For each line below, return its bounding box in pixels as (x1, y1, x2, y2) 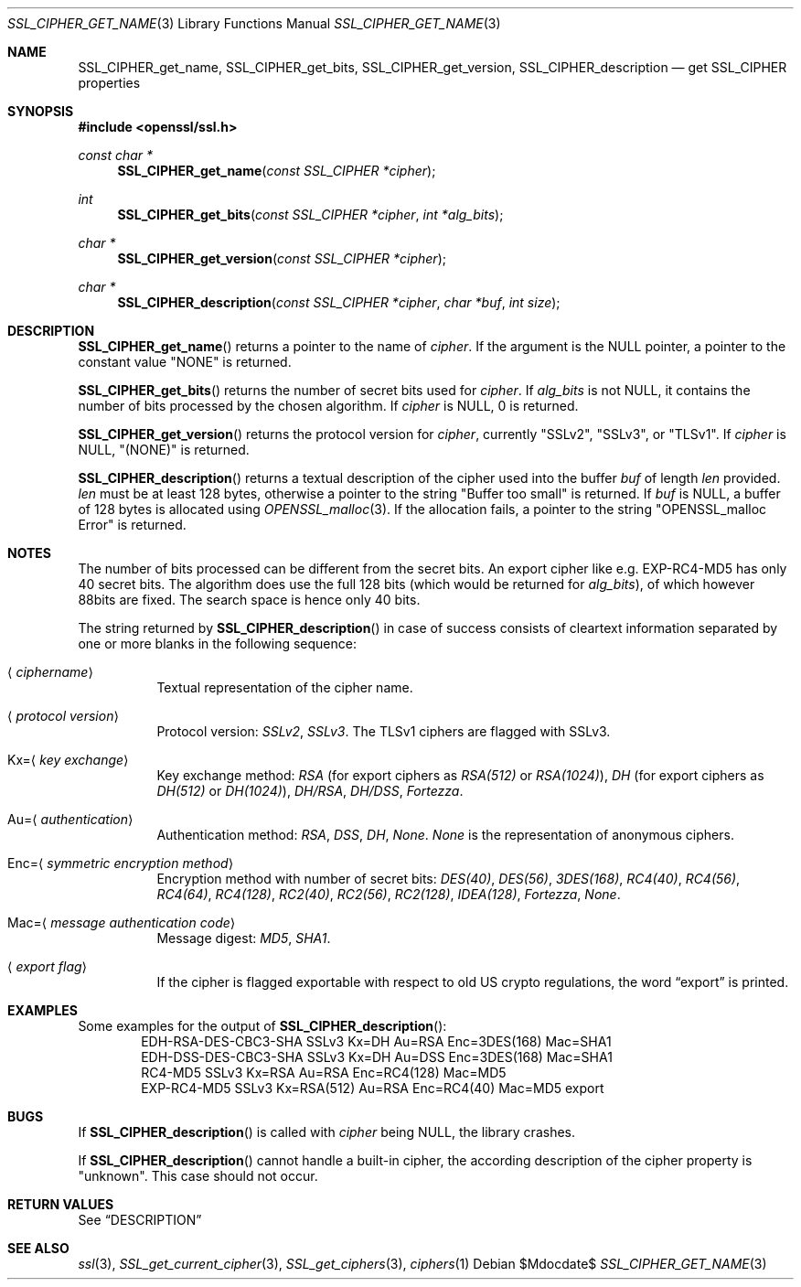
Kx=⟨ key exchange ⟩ (7, 752, 129, 767)
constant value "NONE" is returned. (78, 354, 292, 370)
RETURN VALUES (7, 1196, 114, 1212)
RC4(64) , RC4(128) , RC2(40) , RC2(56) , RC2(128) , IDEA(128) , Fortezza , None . (156, 886, 621, 902)
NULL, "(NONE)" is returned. (78, 442, 250, 457)
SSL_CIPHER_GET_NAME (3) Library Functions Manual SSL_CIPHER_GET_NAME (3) (7, 16, 501, 31)
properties (78, 75, 141, 91)
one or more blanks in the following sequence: (78, 636, 357, 651)
